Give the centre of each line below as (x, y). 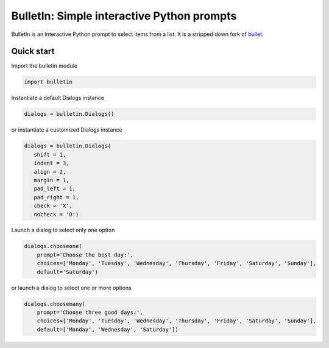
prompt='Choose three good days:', (90, 312)
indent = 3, (51, 163)
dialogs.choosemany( (55, 304)
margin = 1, (51, 180)
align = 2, (50, 172)
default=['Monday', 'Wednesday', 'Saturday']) (108, 329)
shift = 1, (50, 154)
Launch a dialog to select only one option (63, 230)
